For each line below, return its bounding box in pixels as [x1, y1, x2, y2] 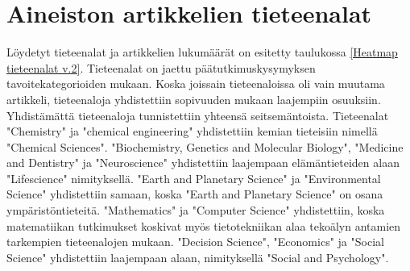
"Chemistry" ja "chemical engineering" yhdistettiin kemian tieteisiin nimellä [6, 123, 378, 140]
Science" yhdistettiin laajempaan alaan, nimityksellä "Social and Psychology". [6, 248, 389, 265]
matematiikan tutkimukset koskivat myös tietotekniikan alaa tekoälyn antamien [6, 217, 401, 234]
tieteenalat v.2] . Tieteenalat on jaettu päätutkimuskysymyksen [6, 59, 316, 76]
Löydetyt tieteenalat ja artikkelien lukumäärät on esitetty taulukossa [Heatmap [6, 44, 398, 60]
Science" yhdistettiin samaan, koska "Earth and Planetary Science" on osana [6, 186, 383, 202]
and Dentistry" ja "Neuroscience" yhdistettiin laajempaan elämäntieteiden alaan [6, 154, 400, 171]
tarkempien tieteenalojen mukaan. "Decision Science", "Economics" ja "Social [6, 233, 384, 250]
